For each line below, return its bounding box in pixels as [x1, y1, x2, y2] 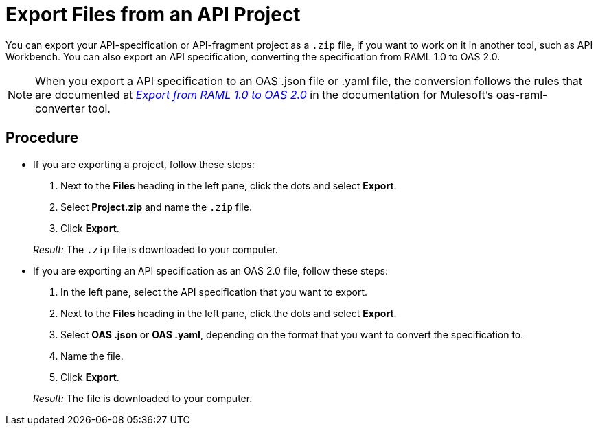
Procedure [5, 129, 79, 147]
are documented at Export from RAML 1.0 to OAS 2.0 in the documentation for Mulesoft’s [35, 87, 494, 102]
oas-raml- [496, 87, 548, 102]
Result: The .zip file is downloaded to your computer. [33, 243, 278, 255]
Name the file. [60, 349, 124, 362]
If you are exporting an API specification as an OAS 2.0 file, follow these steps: [33, 264, 388, 277]
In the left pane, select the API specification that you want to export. [60, 286, 368, 298]
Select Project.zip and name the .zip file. [60, 200, 252, 213]
